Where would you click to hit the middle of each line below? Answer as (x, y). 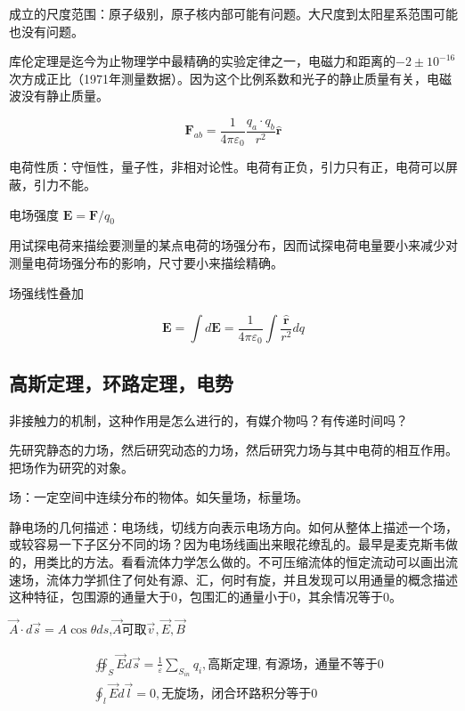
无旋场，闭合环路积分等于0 (240, 694)
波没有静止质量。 (59, 96)
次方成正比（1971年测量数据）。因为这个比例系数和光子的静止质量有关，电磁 (230, 78)
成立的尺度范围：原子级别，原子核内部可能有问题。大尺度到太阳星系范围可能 (233, 13)
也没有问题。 (46, 31)
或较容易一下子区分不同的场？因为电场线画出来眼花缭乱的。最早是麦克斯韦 (227, 544)
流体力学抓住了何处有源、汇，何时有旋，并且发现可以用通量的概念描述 (252, 579)
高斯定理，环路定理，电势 (121, 382)
